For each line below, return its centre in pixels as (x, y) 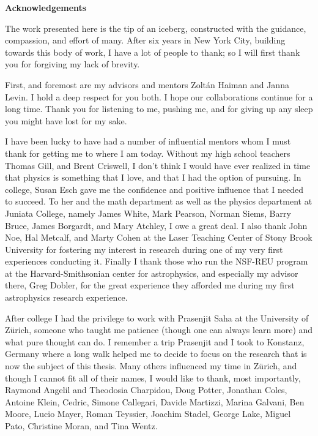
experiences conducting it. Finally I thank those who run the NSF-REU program (157, 261)
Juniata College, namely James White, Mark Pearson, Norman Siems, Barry (148, 213)
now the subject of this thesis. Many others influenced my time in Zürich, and (151, 366)
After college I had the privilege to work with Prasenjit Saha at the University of (157, 318)
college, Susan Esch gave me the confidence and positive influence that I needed (154, 189)
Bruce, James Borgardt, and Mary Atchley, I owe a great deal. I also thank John (156, 225)
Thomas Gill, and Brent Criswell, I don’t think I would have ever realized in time (158, 165)
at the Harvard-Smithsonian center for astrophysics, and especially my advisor (152, 273)
